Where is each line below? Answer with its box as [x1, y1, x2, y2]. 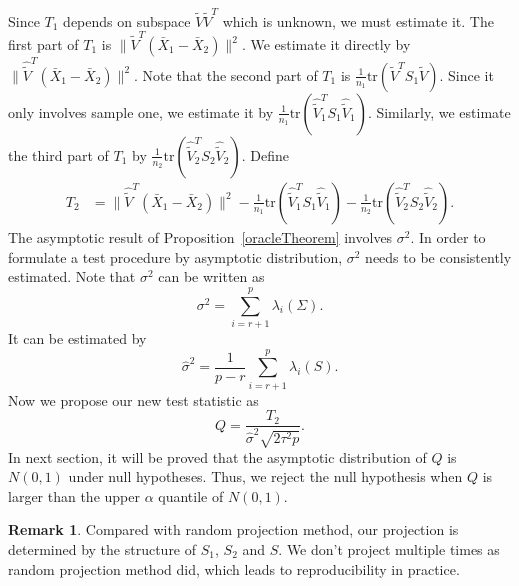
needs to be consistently [365, 246, 512, 267]
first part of [8, 34, 79, 55]
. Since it [439, 64, 494, 85]
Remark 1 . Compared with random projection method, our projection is [8, 519, 459, 540]
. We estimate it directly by [241, 34, 411, 55]
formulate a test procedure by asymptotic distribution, [8, 246, 343, 267]
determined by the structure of [8, 538, 197, 559]
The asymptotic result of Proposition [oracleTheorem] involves [8, 227, 393, 247]
